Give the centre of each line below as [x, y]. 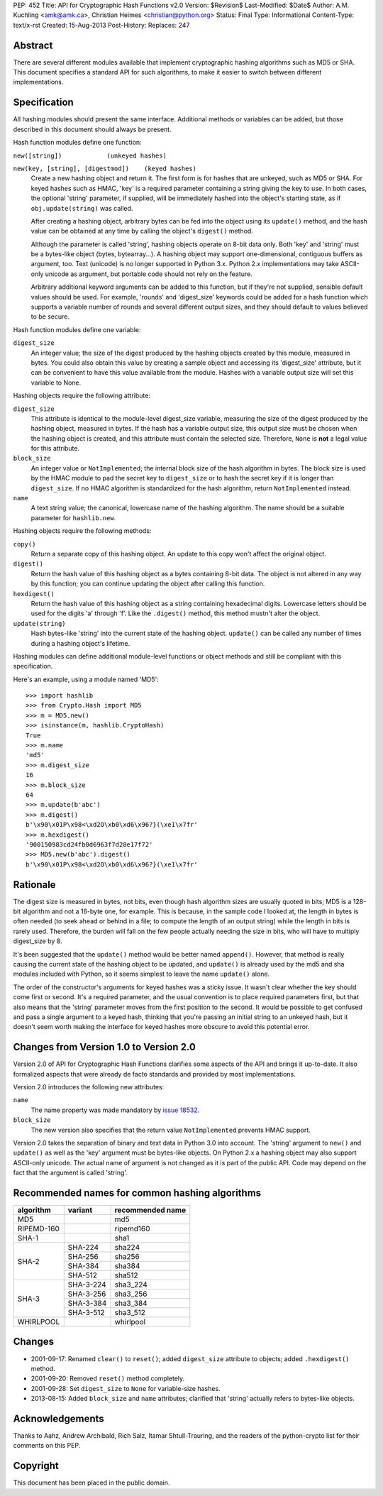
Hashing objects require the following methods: [82, 531]
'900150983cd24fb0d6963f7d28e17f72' [89, 844]
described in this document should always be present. [92, 129]
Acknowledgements [59, 1418]
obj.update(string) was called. [82, 208]
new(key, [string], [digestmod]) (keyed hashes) [105, 168]
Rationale [34, 885]
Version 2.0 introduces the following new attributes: [89, 1087]
